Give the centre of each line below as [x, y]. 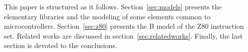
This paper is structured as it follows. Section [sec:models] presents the [113, 6]
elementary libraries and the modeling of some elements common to [107, 16]
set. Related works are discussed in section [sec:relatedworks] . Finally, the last [124, 35]
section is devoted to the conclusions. [61, 45]
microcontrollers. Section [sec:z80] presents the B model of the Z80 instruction [124, 26]
